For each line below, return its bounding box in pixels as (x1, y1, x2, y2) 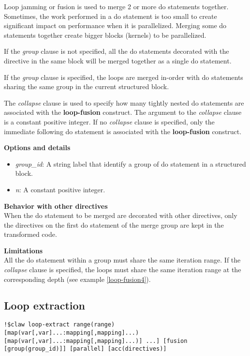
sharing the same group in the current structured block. (4, 81, 169, 92)
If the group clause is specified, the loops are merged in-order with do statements (4, 72, 243, 82)
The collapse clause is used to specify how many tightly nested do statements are (4, 97, 244, 108)
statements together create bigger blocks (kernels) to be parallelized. (4, 30, 206, 40)
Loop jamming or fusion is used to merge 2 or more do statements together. (4, 1, 229, 11)
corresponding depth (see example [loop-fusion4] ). (4, 274, 151, 284)
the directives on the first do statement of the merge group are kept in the (4, 219, 224, 230)
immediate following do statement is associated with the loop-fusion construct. (4, 126, 242, 136)
